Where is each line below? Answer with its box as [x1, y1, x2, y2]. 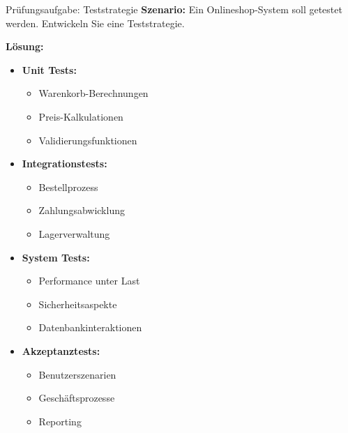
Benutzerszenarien [38, 367, 116, 381]
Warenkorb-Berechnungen [38, 86, 149, 100]
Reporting [38, 413, 82, 428]
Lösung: [6, 39, 44, 54]
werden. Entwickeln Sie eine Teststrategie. [6, 15, 185, 30]
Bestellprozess [38, 179, 98, 194]
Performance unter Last [38, 273, 140, 288]
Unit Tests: [22, 62, 77, 77]
